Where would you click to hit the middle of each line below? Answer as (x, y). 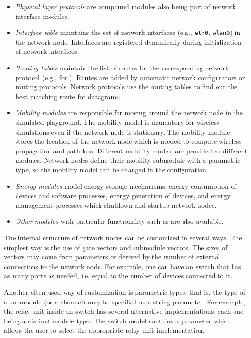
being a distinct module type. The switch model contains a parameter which (117, 320)
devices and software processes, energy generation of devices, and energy (123, 195)
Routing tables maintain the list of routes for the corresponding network (122, 68)
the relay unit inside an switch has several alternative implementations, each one (124, 311)
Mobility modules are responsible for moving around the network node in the (129, 112)
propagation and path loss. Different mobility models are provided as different (131, 150)
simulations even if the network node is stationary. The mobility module (123, 131)
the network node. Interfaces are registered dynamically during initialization (128, 42)
